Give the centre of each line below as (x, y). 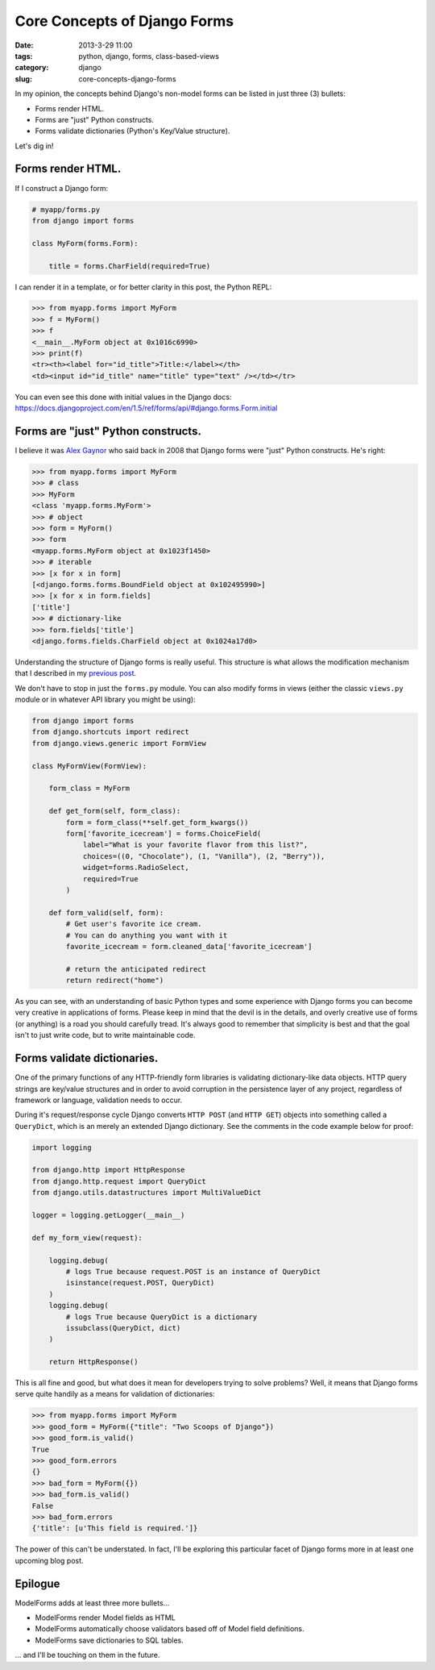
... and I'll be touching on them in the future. (87, 1655)
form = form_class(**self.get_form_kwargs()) (157, 822)
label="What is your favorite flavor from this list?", (195, 845)
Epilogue (37, 1583)
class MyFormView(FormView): (89, 766)
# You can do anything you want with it (147, 935)
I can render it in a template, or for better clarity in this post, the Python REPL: (143, 287)
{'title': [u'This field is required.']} (115, 1528)
